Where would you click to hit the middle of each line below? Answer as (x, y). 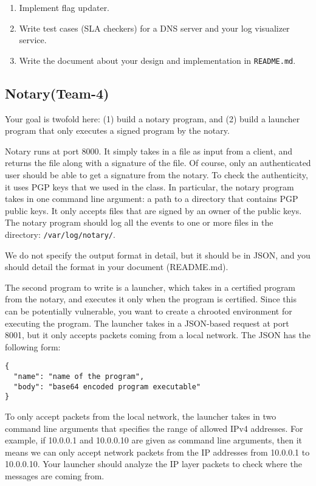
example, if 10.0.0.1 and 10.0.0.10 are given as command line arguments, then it (154, 440)
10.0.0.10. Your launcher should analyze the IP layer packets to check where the (153, 464)
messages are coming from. (55, 475)
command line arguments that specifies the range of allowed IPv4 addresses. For (154, 428)
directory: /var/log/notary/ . (60, 234)
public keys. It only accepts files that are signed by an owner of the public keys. (153, 210)
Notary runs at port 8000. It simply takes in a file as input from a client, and (149, 151)
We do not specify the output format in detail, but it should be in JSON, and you (158, 255)
